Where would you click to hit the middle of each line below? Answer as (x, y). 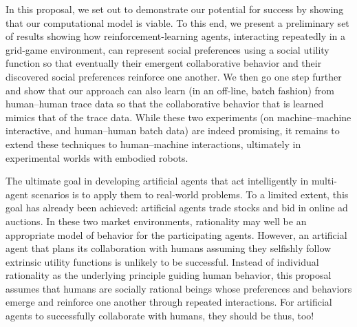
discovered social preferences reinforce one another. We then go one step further (174, 76)
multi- (324, 181)
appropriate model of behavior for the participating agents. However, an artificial (176, 234)
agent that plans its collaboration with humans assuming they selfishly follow (169, 248)
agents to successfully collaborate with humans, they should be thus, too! (160, 316)
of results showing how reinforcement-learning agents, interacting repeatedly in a (176, 36)
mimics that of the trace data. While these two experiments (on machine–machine (178, 117)
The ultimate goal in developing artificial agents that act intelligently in (157, 181)
